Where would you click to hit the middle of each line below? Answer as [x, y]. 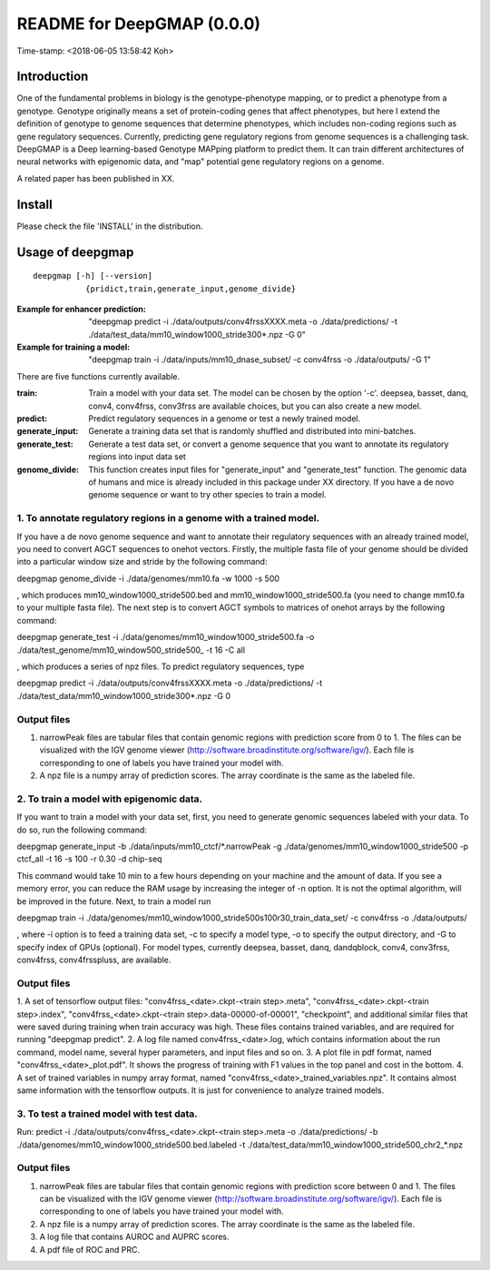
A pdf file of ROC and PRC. [90, 1249]
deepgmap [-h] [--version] [93, 276]
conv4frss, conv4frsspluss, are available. [94, 960]
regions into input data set [137, 457]
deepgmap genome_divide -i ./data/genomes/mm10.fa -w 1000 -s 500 [148, 578]
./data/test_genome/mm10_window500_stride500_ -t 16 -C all [131, 650]
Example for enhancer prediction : [82, 309]
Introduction [53, 77]
